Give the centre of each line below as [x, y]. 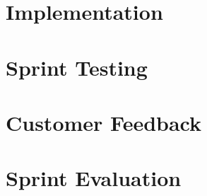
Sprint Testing [77, 67]
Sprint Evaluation [94, 178]
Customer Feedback [104, 122]
